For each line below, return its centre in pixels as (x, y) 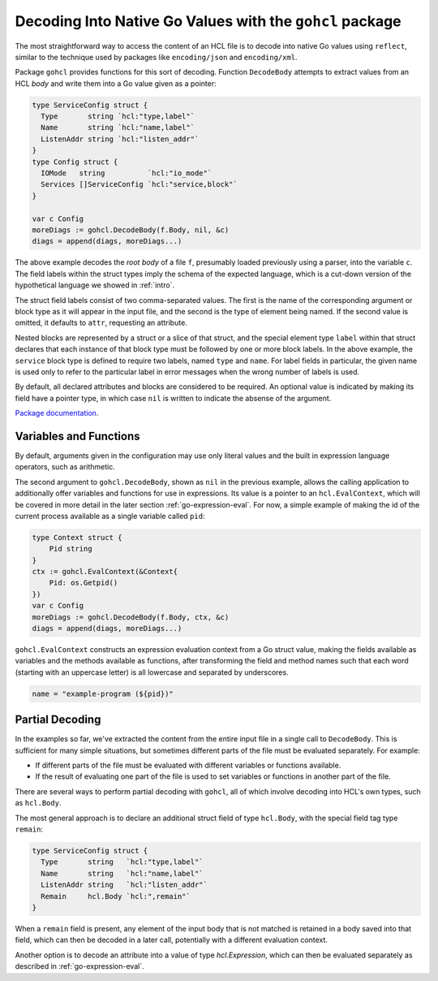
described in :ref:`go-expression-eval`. (80, 966)
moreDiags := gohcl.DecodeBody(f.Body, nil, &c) (131, 230)
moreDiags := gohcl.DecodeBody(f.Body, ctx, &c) (131, 617)
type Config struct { (75, 162)
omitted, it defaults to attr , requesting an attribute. (101, 323)
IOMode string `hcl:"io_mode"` (127, 173)
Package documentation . (57, 413)
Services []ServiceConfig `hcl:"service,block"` (140, 184)
